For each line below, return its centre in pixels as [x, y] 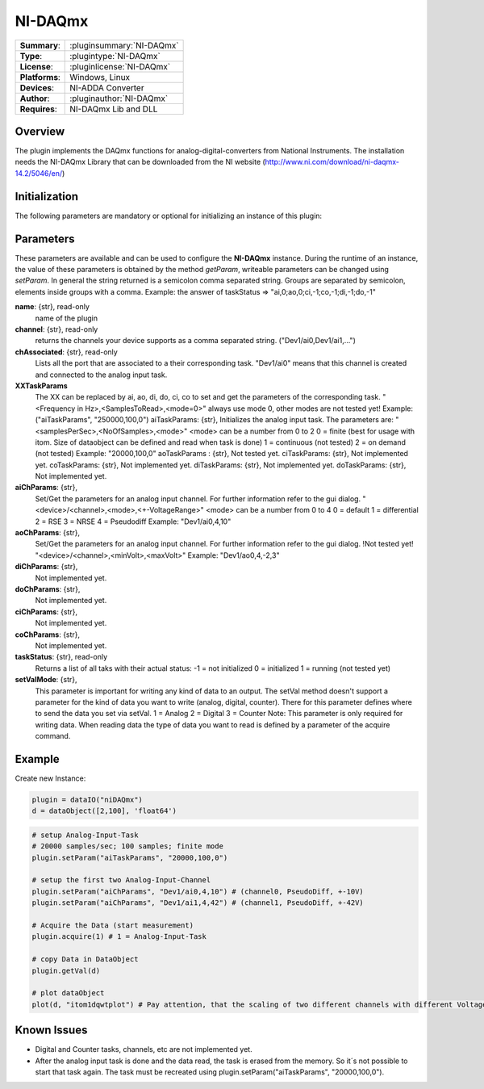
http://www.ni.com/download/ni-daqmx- [332, 162]
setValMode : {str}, [46, 680]
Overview [40, 131]
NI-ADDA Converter [107, 87]
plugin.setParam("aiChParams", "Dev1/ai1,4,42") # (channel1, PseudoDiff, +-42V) [198, 903]
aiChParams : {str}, [46, 488]
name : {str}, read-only [52, 307]
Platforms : [40, 77]
